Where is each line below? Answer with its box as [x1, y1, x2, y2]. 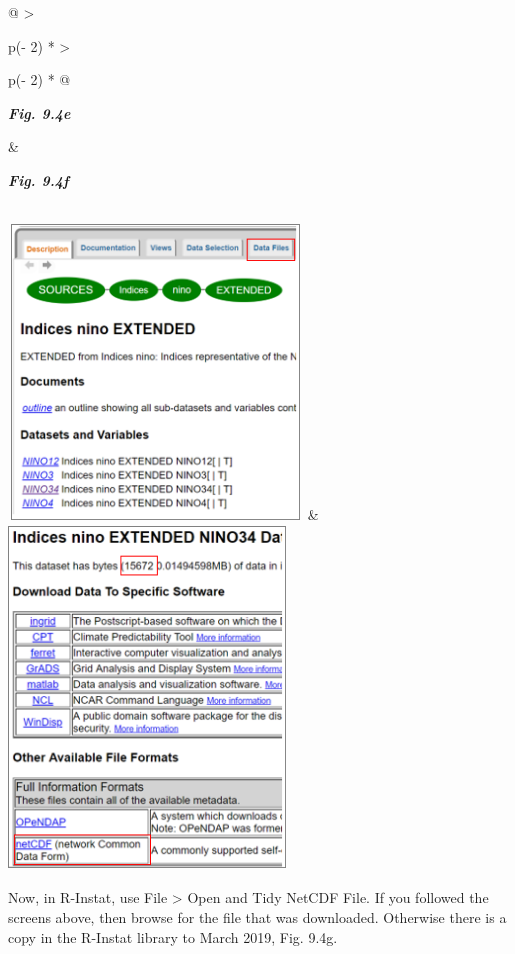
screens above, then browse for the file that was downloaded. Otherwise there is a [8, 907, 507, 928]
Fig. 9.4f [8, 169, 69, 190]
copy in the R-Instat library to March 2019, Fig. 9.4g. [8, 926, 338, 947]
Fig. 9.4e [8, 102, 71, 123]
